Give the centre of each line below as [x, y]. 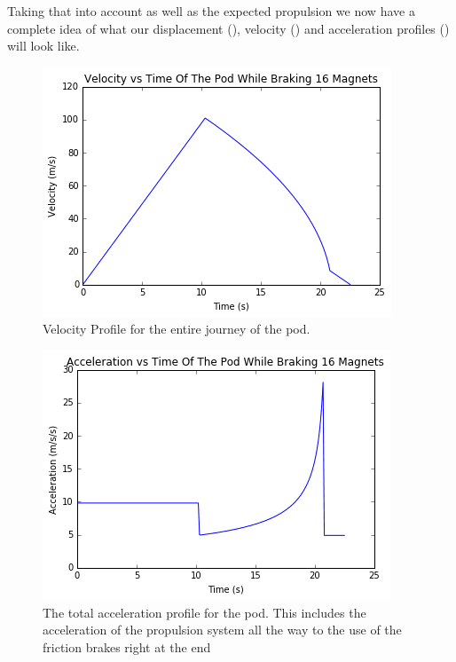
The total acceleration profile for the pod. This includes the [204, 612]
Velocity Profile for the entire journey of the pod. [177, 329]
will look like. [43, 46]
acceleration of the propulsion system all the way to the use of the [222, 630]
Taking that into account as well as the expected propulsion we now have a [211, 11]
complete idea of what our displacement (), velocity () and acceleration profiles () [228, 28]
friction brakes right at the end [127, 646]
